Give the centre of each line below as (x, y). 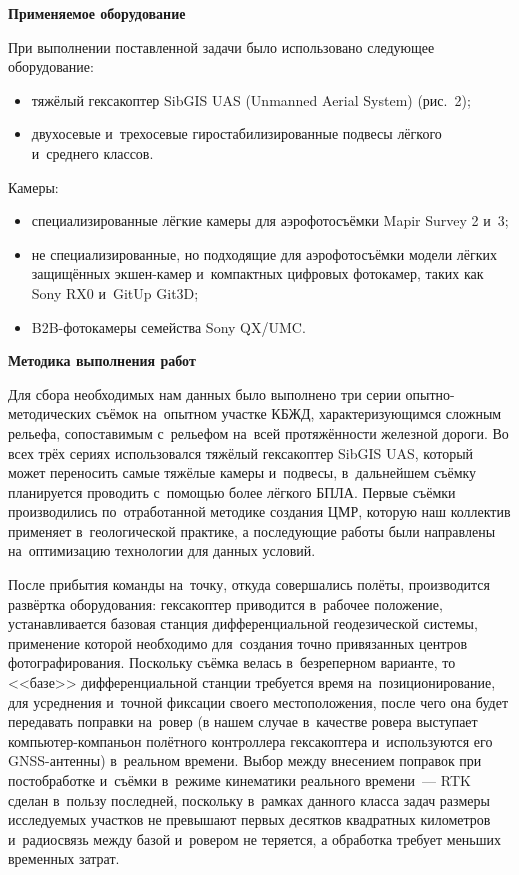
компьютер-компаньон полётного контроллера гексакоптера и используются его (250, 740)
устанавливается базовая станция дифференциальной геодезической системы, (243, 623)
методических (50, 413)
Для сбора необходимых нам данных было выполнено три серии (204, 393)
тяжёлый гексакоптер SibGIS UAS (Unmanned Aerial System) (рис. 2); (251, 99)
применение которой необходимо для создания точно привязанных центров (238, 642)
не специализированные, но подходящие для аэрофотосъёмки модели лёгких (264, 253)
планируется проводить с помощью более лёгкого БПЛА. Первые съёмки (232, 491)
